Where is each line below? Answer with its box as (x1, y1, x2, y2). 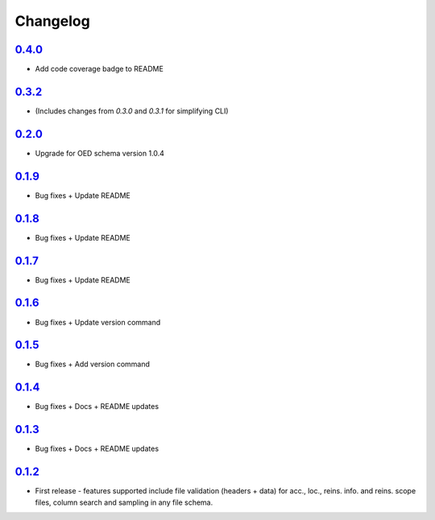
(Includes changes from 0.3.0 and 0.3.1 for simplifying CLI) (35, 105, 229, 116)
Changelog (14, 12, 90, 30)
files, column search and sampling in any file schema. (35, 497, 213, 507)
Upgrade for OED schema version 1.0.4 (35, 148, 165, 158)
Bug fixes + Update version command (35, 317, 161, 327)
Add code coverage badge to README (35, 64, 164, 74)
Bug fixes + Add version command (35, 359, 151, 369)
